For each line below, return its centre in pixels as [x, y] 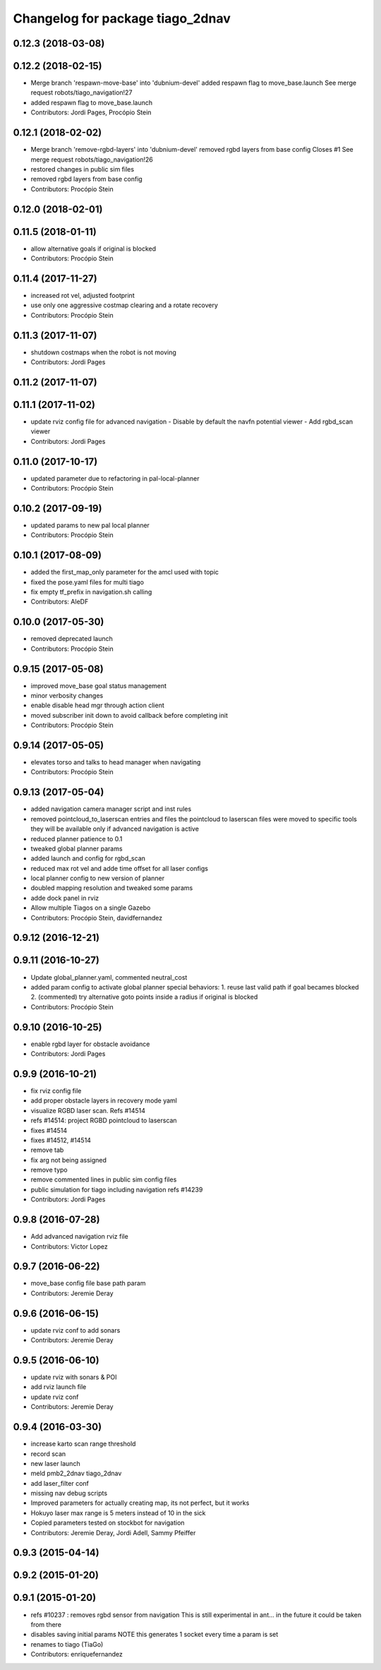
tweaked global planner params [77, 848]
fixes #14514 [49, 1130]
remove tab [47, 1150]
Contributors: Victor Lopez [69, 1247]
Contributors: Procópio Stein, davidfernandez [97, 918]
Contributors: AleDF [60, 602]
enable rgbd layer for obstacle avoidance [90, 1044]
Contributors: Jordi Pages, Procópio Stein [91, 112]
